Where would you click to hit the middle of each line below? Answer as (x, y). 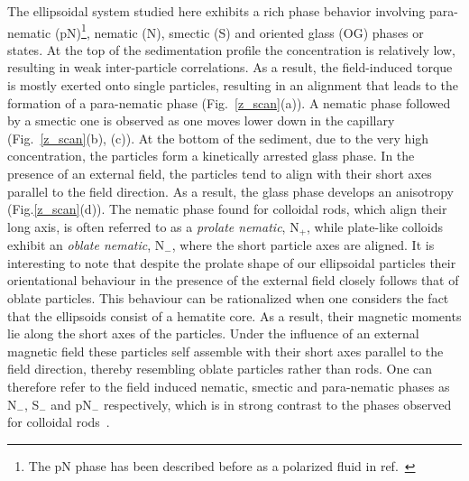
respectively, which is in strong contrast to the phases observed (277, 404)
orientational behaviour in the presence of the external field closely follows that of (233, 280)
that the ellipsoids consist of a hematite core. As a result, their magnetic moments (234, 315)
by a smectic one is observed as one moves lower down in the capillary (201, 120)
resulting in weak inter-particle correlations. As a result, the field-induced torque (230, 67)
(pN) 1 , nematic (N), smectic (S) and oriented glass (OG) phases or (239, 31)
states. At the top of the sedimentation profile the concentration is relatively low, (232, 49)
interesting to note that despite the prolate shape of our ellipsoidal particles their (232, 262)
